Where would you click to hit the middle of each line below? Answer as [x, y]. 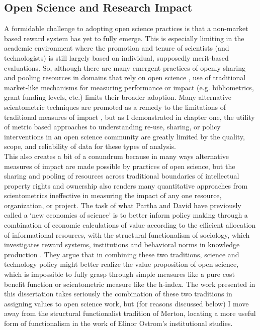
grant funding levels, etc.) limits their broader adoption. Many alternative [118, 97]
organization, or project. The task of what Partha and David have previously [123, 205]
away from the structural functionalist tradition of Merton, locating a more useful [130, 313]
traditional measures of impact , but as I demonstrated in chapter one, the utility [129, 117]
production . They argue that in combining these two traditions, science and [122, 254]
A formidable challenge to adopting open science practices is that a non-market [126, 28]
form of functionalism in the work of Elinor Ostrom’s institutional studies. [118, 323]
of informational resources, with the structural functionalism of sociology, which [127, 234]
